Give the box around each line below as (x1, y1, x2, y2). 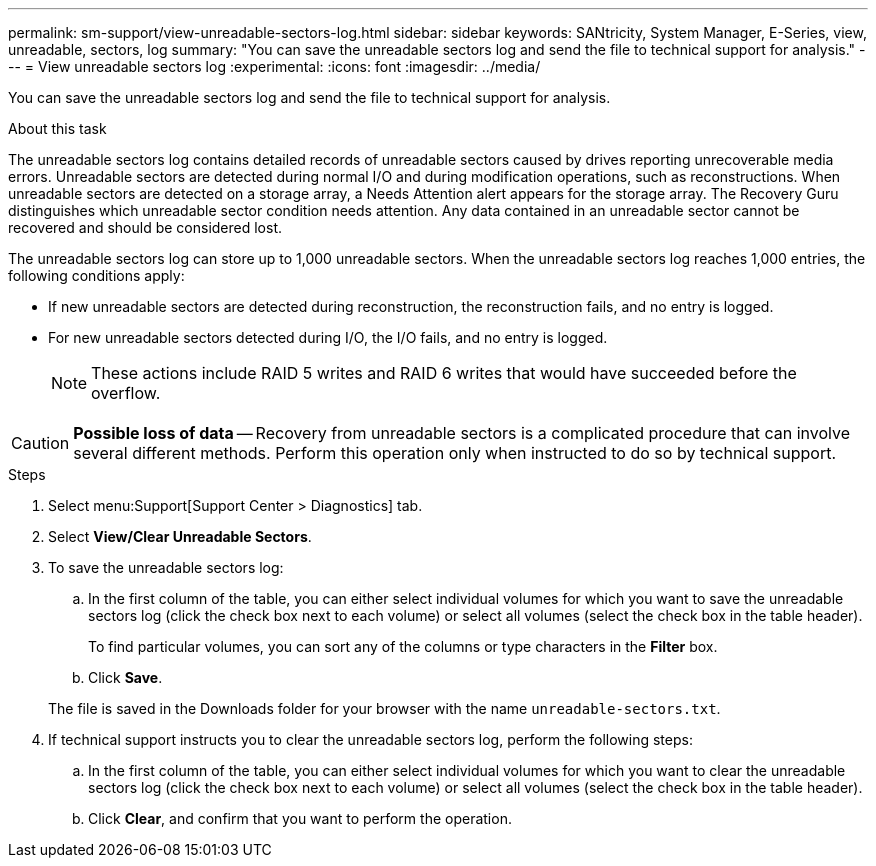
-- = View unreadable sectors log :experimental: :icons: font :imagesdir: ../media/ (8, 58, 541, 75)
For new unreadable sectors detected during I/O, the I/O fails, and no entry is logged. (48, 329, 608, 346)
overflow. (91, 383, 161, 403)
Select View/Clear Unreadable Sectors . (48, 528, 312, 545)
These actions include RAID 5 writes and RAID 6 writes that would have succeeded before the (91, 363, 797, 383)
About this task (8, 120, 107, 137)
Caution (11, 433, 70, 453)
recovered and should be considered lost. (8, 219, 283, 236)
